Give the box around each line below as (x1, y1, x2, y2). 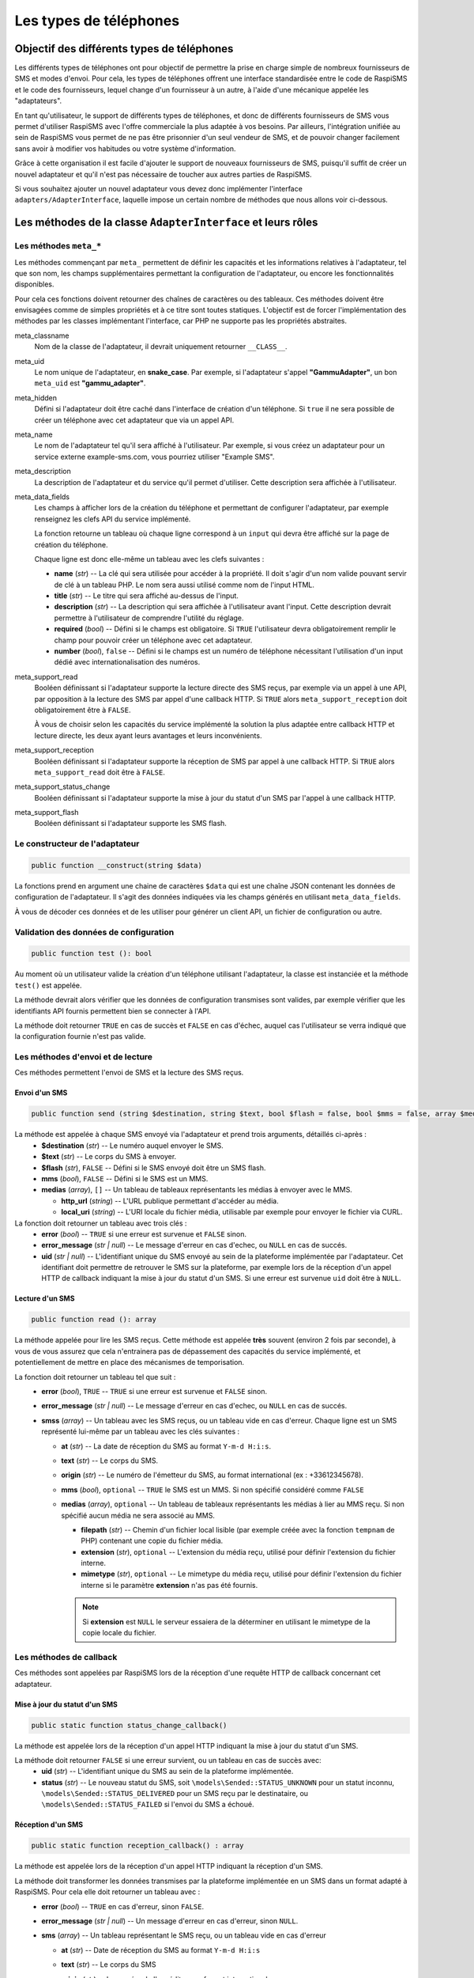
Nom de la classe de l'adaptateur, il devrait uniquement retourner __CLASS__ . (34, 342, 288, 351)
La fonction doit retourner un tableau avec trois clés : (14, 1218, 187, 1228)
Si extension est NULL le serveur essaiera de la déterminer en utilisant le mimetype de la (82, 1616, 371, 1626)
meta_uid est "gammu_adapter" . (34, 378, 146, 388)
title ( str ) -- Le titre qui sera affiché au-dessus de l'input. (54, 591, 239, 601)
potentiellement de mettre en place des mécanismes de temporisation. (14, 1358, 245, 1367)
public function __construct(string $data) (31, 861, 203, 870)
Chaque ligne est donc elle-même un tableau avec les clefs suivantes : (34, 554, 265, 563)
